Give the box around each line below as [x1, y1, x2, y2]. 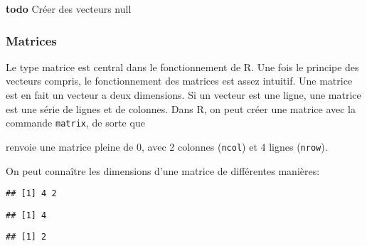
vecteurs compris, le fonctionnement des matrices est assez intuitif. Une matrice [6, 73, 353, 88]
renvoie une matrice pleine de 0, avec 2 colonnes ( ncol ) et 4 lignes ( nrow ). [6, 139, 328, 154]
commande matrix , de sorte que [6, 115, 145, 130]
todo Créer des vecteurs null [6, 1, 132, 16]
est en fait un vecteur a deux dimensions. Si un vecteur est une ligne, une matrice [6, 87, 361, 102]
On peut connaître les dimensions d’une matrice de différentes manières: [6, 163, 320, 178]
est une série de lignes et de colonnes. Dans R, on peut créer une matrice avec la [6, 101, 356, 116]
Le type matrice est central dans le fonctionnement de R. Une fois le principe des [6, 59, 359, 74]
